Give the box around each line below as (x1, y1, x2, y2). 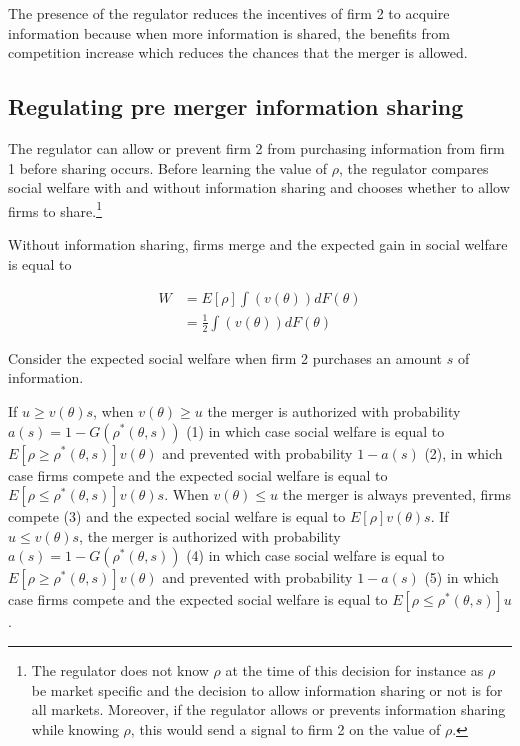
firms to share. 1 (8, 197, 102, 221)
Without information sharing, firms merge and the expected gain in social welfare (8, 234, 508, 255)
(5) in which (424, 567, 499, 588)
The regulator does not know (31, 659, 209, 680)
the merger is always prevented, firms (282, 484, 511, 505)
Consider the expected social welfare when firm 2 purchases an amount (8, 347, 443, 368)
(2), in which (424, 442, 503, 463)
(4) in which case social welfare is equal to (186, 545, 445, 566)
